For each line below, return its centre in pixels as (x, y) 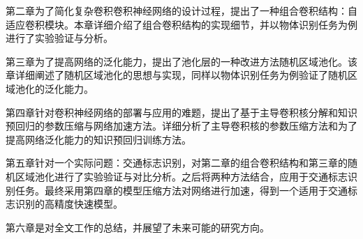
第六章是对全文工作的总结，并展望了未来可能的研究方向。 (138, 227)
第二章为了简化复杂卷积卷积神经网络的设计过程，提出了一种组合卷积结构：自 (181, 10)
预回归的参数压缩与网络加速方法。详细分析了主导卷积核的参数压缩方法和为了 (181, 126)
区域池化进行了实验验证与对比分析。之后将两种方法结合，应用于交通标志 (181, 176)
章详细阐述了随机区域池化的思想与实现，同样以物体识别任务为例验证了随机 (177, 75)
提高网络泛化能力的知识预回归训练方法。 (98, 139)
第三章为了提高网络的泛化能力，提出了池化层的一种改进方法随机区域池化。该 (181, 61)
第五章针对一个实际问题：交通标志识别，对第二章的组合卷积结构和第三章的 (177, 163)
